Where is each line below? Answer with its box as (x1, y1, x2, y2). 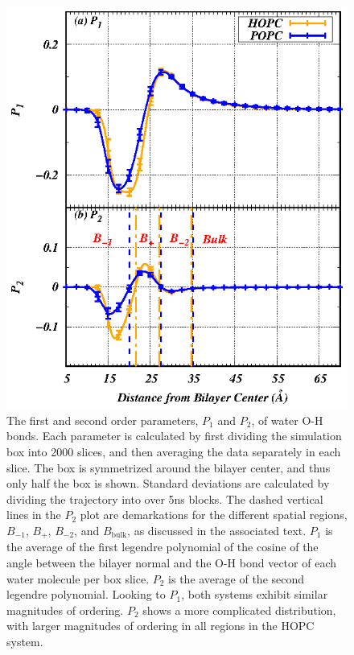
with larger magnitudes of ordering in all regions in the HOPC (6, 617, 315, 634)
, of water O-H (251, 411, 323, 428)
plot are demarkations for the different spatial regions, (80, 506, 348, 523)
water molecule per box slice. (6, 570, 150, 587)
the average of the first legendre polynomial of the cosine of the (6, 538, 319, 555)
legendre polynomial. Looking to (6, 586, 166, 603)
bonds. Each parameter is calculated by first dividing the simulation (6, 427, 342, 444)
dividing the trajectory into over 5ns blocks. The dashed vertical (6, 490, 323, 507)
